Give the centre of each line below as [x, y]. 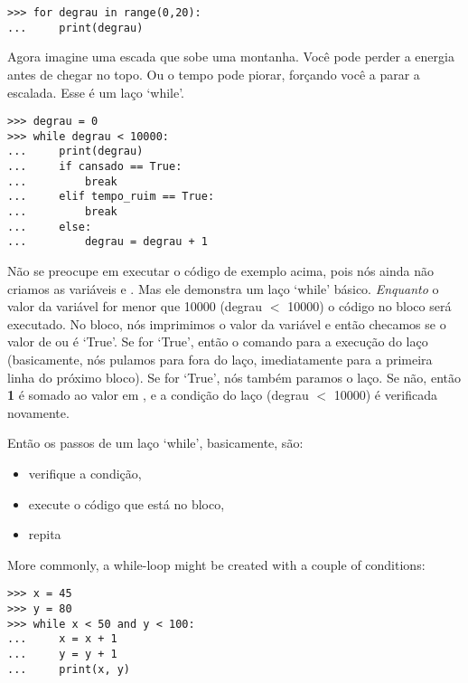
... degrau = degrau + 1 [108, 242]
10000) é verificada [386, 395]
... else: [50, 227]
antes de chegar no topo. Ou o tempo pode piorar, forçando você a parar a [214, 74]
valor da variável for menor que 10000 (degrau [135, 306]
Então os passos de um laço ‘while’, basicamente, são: [155, 443]
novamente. [38, 412]
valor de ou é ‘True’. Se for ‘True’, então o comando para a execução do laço [218, 341]
